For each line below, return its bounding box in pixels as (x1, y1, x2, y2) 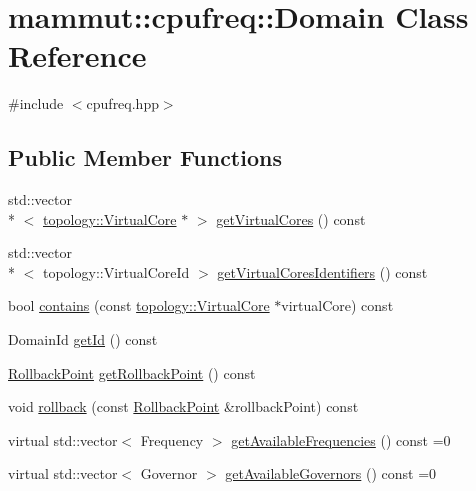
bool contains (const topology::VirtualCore (8, 295, 270, 316)
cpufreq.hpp (86, 93, 159, 114)
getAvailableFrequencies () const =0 (231, 429, 451, 450)
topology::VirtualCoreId (42, 261, 190, 282)
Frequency (140, 429, 204, 450)
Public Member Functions (8, 142, 282, 173)
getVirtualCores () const (216, 208, 366, 229)
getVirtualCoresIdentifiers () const (217, 261, 428, 282)
